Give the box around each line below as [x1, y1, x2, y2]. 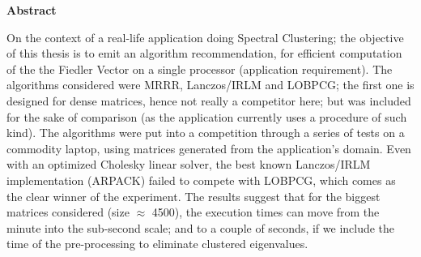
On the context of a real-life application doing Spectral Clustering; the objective [6, 28, 404, 45]
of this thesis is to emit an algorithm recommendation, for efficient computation [6, 45, 402, 62]
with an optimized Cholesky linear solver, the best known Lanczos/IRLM [6, 156, 371, 173]
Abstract [6, 2, 57, 18]
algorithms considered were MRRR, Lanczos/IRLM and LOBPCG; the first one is [6, 76, 415, 93]
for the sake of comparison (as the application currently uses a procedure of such [6, 108, 407, 125]
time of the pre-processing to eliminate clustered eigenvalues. [6, 235, 308, 252]
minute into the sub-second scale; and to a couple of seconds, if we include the [6, 219, 395, 236]
